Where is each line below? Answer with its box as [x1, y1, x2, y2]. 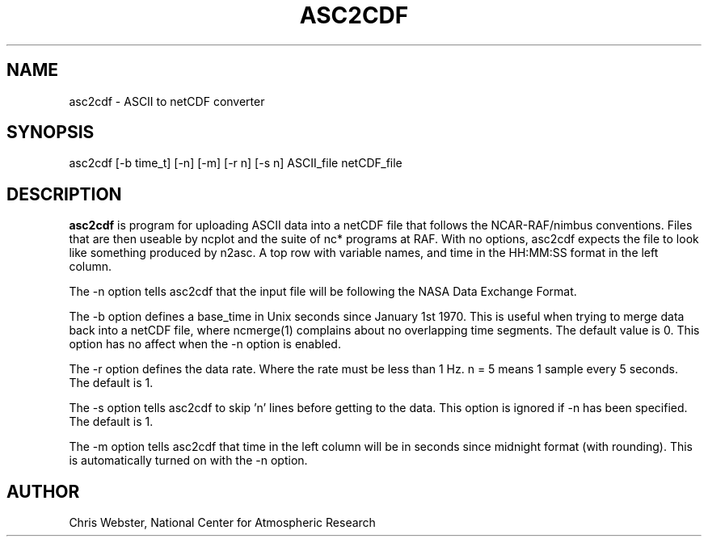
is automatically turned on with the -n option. [69, 453, 308, 468]
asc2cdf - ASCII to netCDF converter [69, 94, 265, 108]
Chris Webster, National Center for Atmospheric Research [69, 516, 376, 530]
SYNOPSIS [6, 122, 95, 143]
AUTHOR [6, 481, 80, 502]
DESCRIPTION [6, 183, 122, 204]
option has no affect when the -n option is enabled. [69, 337, 341, 351]
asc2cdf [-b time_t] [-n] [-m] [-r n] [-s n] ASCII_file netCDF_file [69, 156, 402, 170]
